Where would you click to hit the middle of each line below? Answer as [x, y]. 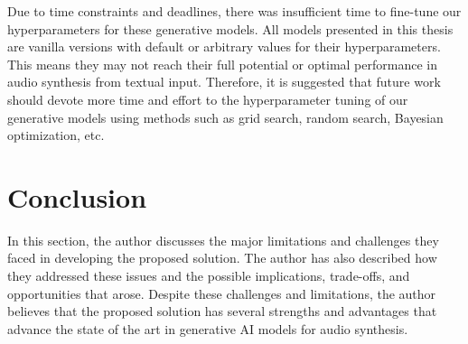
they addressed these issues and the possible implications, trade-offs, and [209, 276]
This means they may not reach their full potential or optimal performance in [222, 64]
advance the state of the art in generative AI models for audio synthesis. [208, 328]
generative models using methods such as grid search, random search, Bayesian [225, 117]
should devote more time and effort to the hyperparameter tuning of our [208, 99]
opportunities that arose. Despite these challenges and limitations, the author [222, 293]
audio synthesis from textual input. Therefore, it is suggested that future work [224, 82]
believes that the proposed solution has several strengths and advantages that [222, 311]
